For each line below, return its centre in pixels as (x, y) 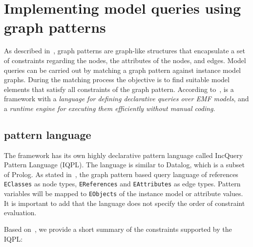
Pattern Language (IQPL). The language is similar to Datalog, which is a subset (124, 165)
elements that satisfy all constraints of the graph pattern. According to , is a (119, 89)
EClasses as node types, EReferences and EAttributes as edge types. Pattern (122, 184)
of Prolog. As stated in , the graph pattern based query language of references (121, 174)
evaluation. (20, 213)
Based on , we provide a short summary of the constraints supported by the (118, 229)
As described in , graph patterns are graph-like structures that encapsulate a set (125, 51)
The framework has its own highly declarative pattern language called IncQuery (124, 155)
